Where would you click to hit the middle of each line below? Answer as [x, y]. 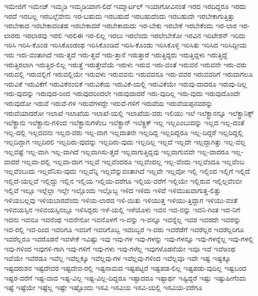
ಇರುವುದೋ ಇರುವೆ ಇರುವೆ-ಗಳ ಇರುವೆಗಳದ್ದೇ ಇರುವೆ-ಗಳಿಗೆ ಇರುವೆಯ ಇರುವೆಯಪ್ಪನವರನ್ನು [108, 103]
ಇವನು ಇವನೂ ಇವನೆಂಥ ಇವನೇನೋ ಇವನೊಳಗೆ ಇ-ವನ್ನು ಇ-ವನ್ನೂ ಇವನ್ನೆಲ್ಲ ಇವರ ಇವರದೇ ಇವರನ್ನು [123, 220]
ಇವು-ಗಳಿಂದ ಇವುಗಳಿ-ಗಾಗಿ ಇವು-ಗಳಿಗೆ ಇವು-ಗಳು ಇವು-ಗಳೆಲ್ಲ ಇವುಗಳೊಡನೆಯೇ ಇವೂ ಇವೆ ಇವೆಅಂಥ [120, 248]
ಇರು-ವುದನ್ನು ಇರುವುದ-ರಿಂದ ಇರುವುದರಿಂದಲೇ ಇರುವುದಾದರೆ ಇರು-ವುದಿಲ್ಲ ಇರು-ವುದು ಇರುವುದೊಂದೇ [122, 93]
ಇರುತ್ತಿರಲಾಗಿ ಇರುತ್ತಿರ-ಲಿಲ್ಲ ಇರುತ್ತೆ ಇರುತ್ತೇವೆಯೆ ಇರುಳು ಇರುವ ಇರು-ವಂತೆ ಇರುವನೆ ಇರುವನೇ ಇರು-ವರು [125, 64]
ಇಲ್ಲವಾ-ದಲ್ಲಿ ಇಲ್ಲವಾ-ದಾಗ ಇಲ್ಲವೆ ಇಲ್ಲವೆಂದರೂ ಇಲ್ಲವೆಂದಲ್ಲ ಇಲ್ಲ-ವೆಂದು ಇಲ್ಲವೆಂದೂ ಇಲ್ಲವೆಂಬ [133, 161]
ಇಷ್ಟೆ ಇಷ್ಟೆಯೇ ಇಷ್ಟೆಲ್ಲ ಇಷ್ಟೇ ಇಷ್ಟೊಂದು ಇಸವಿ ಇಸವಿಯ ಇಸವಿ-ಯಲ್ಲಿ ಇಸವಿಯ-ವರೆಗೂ [103, 287]
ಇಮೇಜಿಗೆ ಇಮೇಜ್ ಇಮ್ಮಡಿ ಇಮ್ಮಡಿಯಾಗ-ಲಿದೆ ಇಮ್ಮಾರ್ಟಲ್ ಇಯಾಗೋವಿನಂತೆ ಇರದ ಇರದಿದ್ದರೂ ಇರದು [125, 6]
